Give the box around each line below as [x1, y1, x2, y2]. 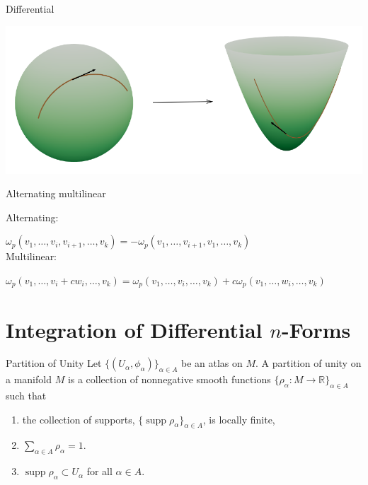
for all [86, 464, 113, 479]
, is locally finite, [202, 411, 275, 426]
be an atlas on [180, 356, 243, 370]
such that [6, 388, 47, 403]
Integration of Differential [6, 315, 263, 344]
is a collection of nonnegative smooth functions [67, 372, 271, 387]
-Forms [282, 315, 351, 344]
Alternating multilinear [6, 186, 106, 201]
